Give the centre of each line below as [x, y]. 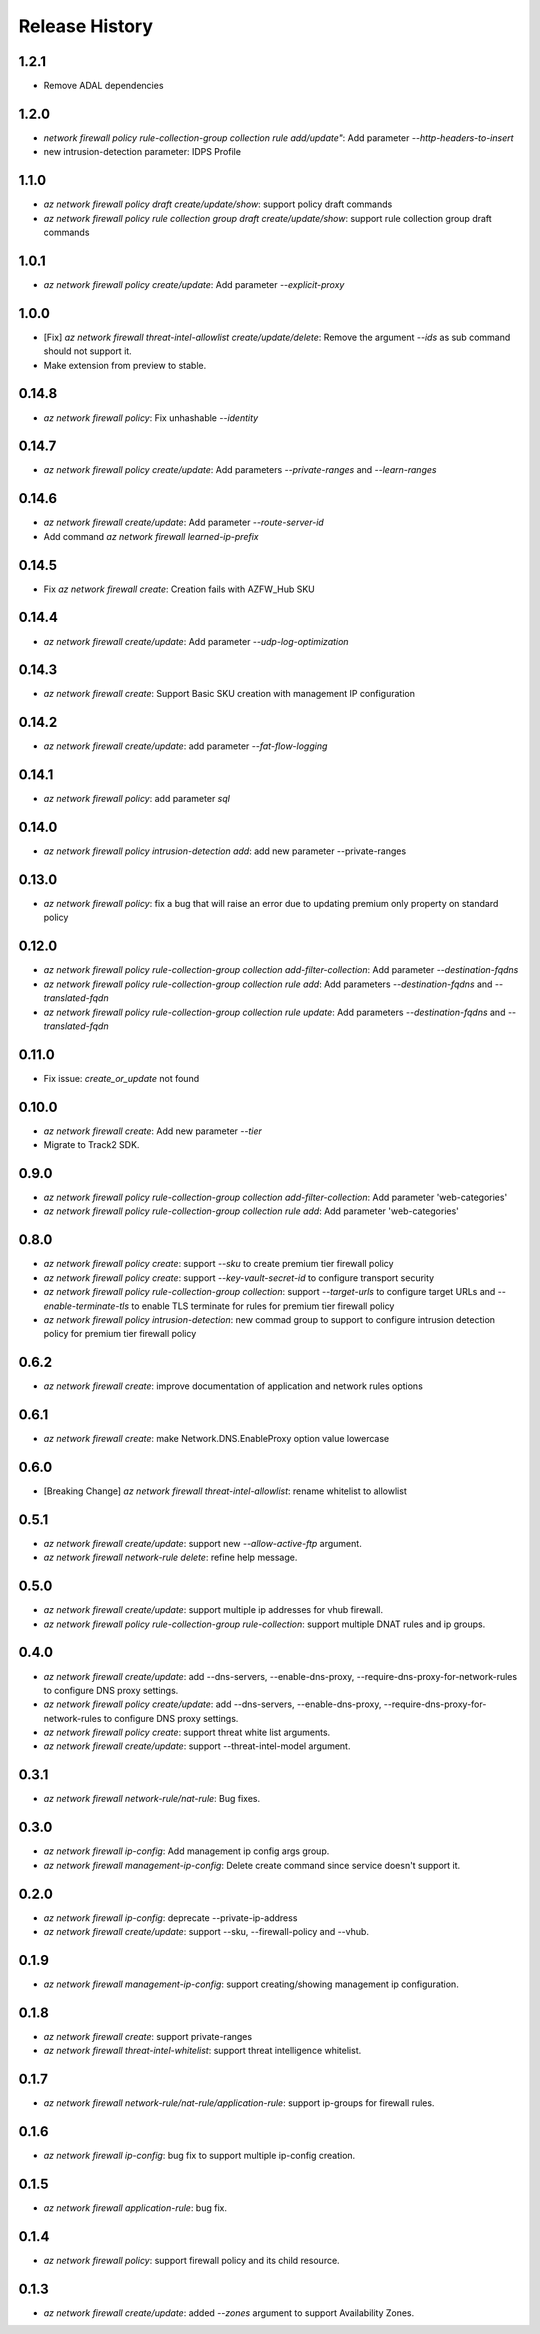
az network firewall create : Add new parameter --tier [152, 1131]
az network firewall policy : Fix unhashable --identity [151, 417]
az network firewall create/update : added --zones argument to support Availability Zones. [229, 2312]
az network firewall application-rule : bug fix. [135, 2207]
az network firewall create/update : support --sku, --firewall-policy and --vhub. [206, 1931]
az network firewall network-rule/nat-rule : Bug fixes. [151, 1799]
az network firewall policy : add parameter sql [136, 799]
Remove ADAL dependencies [103, 86]
